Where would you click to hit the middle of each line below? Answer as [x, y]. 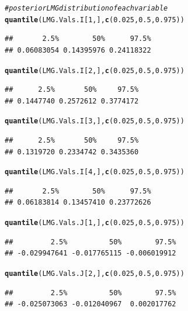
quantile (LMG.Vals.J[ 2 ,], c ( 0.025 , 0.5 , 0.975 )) [95, 273]
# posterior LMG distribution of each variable [86, 8]
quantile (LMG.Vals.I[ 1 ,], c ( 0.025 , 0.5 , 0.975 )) [95, 20]
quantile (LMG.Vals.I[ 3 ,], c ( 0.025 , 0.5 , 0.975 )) [95, 121]
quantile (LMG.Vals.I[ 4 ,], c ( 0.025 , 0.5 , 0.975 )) [95, 172]
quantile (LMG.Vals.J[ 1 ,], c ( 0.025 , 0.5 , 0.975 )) [95, 223]
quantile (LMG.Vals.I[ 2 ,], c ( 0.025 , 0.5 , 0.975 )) [95, 70]
